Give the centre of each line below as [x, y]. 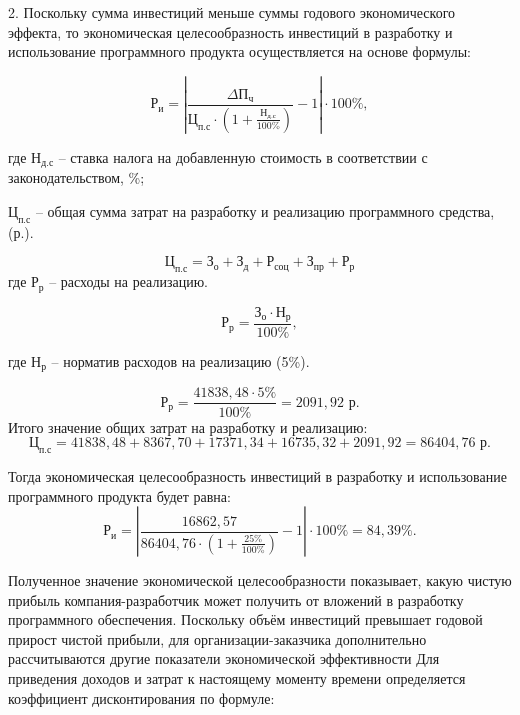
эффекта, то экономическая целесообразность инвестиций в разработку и [230, 31]
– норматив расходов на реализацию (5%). [180, 361]
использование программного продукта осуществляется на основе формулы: [239, 51]
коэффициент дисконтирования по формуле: [141, 697]
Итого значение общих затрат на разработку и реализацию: [188, 426]
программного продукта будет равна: [119, 495]
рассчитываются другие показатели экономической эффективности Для [224, 658]
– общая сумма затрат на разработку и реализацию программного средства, [265, 210]
